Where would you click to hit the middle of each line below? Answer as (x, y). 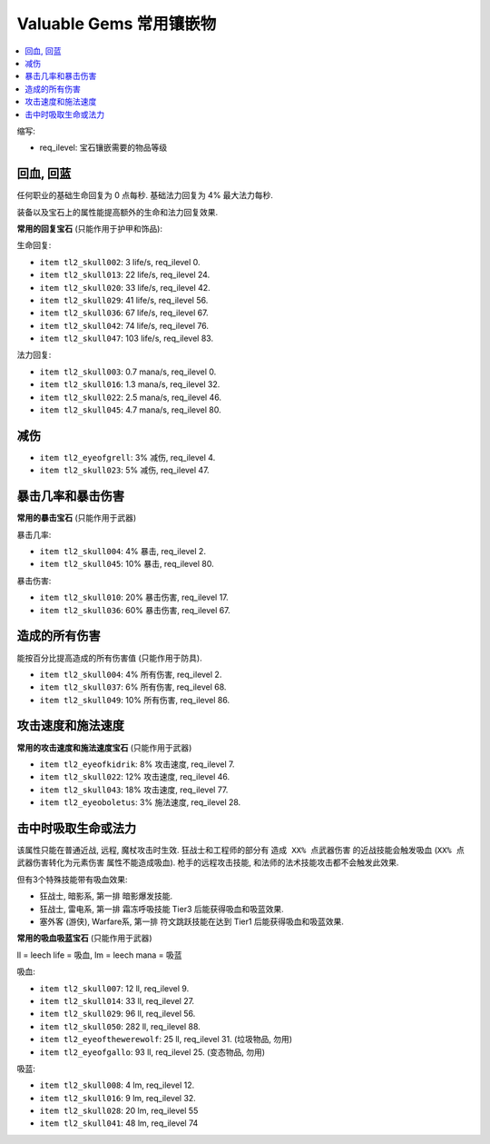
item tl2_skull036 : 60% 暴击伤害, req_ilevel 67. (135, 610)
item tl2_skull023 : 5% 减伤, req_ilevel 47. (124, 470)
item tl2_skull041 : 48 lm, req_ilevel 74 (119, 1123)
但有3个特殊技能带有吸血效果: (72, 879)
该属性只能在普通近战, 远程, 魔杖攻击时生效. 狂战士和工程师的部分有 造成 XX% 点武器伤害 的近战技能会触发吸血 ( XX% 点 (240, 851)
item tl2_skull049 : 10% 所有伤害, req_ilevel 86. (135, 700)
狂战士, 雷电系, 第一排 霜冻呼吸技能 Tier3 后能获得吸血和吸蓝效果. (162, 909)
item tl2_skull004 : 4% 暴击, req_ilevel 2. (122, 552)
